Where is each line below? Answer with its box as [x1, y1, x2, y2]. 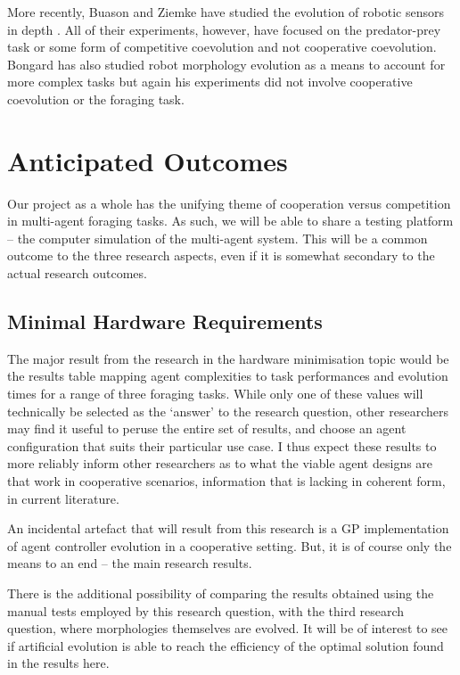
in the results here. [7, 654, 110, 672]
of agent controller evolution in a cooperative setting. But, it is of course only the [7, 536, 452, 555]
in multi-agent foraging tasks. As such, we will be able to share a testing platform [7, 211, 454, 230]
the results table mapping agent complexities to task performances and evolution [7, 366, 448, 385]
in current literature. [7, 489, 119, 507]
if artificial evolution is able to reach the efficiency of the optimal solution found [7, 636, 444, 654]
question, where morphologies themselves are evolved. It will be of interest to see [7, 619, 448, 638]
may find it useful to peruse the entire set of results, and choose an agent [7, 419, 407, 438]
